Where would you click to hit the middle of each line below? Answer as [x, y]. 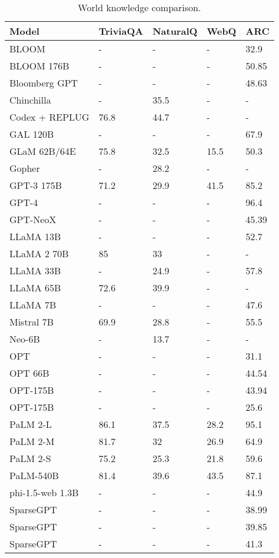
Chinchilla [30, 100]
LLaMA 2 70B [39, 253]
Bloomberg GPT [44, 83]
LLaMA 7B [33, 305]
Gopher [25, 168]
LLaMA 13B [35, 236]
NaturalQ [175, 31]
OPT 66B [29, 373]
